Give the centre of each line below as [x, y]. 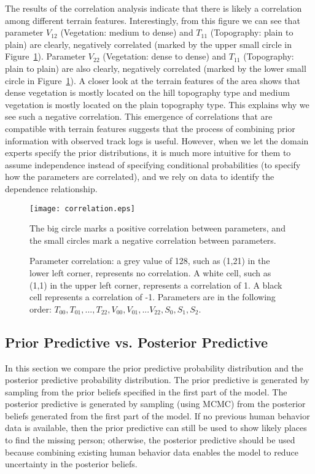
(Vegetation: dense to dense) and [165, 56]
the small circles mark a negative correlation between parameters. [153, 240]
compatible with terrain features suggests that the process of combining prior [150, 128]
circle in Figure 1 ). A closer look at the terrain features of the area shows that [153, 80]
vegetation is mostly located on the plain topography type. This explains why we [157, 104]
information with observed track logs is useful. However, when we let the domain [157, 140]
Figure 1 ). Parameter [45, 56]
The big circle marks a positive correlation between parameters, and [157, 228]
